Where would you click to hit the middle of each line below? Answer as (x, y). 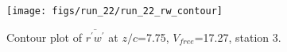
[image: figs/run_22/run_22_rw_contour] (115, 11)
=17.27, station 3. (238, 37)
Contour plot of (44, 37)
